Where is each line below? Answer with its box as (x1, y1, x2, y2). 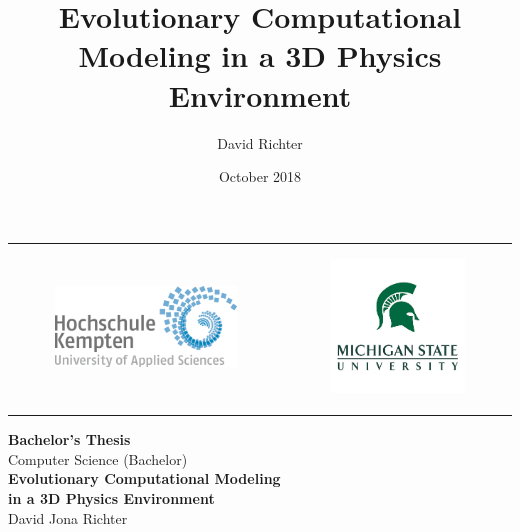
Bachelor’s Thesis (8, 429, 131, 450)
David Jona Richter (8, 507, 128, 528)
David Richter (217, 132, 303, 153)
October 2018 (218, 166, 302, 187)
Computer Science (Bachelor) (8, 448, 188, 469)
